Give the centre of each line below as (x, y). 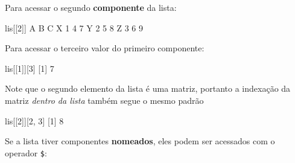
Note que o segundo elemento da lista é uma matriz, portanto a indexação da (148, 88)
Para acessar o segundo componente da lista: (91, 7)
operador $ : (26, 152)
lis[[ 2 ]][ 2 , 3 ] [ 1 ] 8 (34, 120)
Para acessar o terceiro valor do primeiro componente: (105, 48)
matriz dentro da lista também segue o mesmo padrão (104, 100)
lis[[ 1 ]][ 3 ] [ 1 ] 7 (30, 68)
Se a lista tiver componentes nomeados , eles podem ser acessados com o (140, 141)
